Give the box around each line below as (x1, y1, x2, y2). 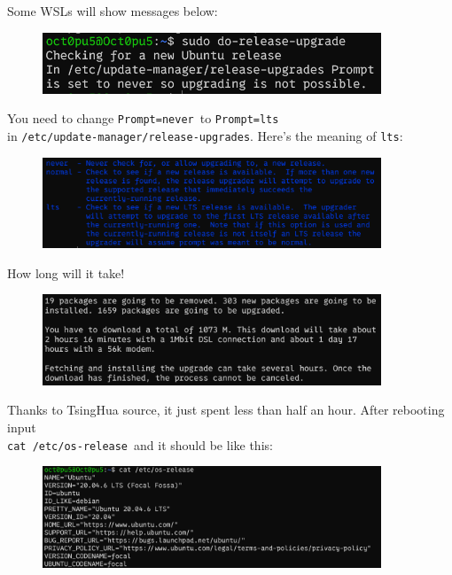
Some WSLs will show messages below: (7, 2, 218, 19)
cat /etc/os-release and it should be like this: (7, 435, 273, 454)
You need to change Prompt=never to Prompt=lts (7, 109, 279, 128)
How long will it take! (7, 263, 125, 282)
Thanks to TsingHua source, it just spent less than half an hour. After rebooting (7, 400, 445, 419)
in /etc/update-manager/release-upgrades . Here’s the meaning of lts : (7, 127, 403, 145)
